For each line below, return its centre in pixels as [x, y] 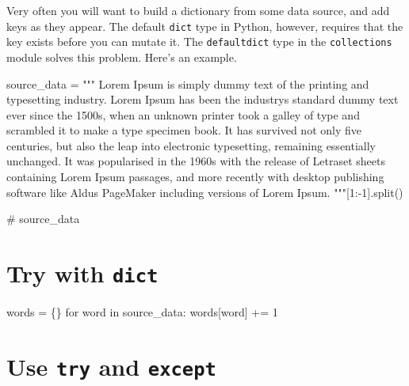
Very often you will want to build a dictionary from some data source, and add [198, 10]
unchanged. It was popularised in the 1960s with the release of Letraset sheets [196, 161]
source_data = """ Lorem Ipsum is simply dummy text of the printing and [188, 83]
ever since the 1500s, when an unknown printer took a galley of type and [183, 114]
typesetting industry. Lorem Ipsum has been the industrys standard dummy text [203, 99]
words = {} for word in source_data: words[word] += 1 [142, 312]
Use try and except [111, 366]
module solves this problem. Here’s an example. [122, 57]
